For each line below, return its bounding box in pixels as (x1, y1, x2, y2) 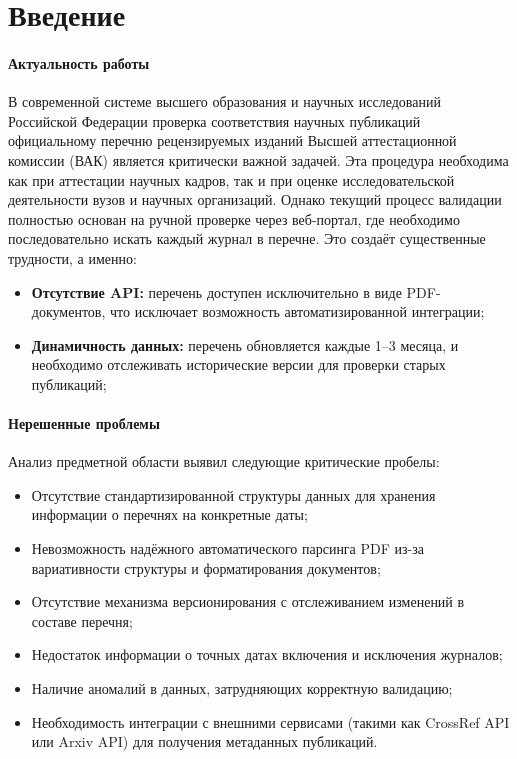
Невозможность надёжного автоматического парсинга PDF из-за (31, 538, 424, 559)
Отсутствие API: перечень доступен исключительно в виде (31, 281, 402, 302)
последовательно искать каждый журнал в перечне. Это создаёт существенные (8, 228, 486, 249)
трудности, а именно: (8, 247, 137, 268)
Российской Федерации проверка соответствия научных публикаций (8, 110, 421, 131)
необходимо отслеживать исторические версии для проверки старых (31, 354, 446, 375)
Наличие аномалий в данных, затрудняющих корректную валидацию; (31, 678, 453, 699)
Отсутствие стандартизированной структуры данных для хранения (31, 484, 436, 505)
